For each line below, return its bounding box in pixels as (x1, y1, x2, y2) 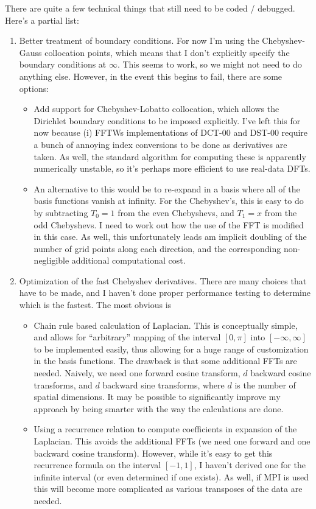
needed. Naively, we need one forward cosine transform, (33, 367, 241, 379)
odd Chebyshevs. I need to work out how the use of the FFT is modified (33, 218, 304, 231)
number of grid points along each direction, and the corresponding (33, 242, 281, 254)
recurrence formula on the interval (33, 458, 161, 471)
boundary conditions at (19, 58, 107, 71)
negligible (33, 254, 69, 267)
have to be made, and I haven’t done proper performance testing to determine (19, 286, 311, 299)
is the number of (234, 378, 296, 391)
